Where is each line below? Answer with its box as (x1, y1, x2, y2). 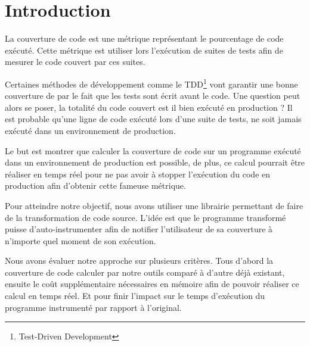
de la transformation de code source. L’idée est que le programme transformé (5, 211, 286, 223)
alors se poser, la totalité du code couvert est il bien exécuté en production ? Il (5, 101, 293, 113)
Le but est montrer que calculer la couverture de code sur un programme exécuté (5, 144, 301, 157)
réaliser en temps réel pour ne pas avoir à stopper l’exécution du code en (5, 167, 271, 180)
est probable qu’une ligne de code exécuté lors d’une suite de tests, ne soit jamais (5, 113, 302, 125)
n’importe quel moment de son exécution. (5, 234, 156, 247)
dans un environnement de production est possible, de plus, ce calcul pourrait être (5, 156, 305, 169)
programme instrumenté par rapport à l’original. (5, 301, 182, 313)
